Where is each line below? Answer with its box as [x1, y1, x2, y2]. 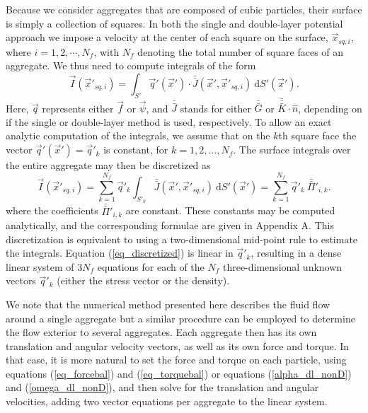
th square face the [278, 128, 357, 143]
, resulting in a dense [251, 245, 342, 260]
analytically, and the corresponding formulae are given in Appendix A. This [6, 217, 334, 232]
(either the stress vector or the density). [57, 273, 230, 288]
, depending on [298, 100, 362, 115]
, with [93, 44, 120, 59]
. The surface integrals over [233, 142, 351, 157]
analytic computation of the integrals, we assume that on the [6, 128, 270, 143]
